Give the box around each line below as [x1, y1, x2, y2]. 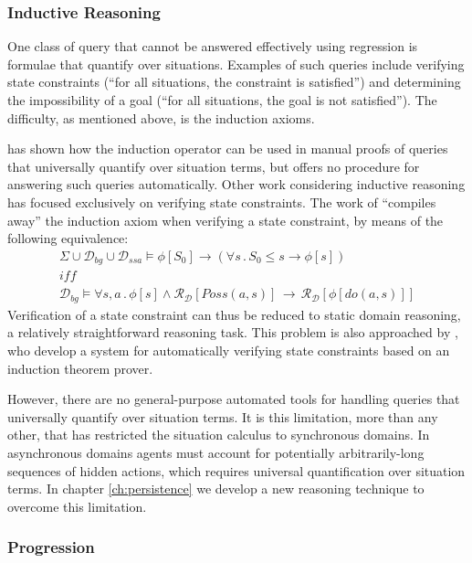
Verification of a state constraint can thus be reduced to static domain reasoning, [7, 304, 461, 324]
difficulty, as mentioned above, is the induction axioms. [7, 108, 315, 127]
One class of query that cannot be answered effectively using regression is [7, 37, 418, 56]
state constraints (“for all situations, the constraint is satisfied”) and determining [7, 72, 461, 91]
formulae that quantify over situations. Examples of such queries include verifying [7, 54, 465, 73]
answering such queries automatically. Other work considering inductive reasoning [7, 175, 466, 194]
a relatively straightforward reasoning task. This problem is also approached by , [7, 323, 458, 342]
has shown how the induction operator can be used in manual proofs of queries [7, 139, 448, 158]
